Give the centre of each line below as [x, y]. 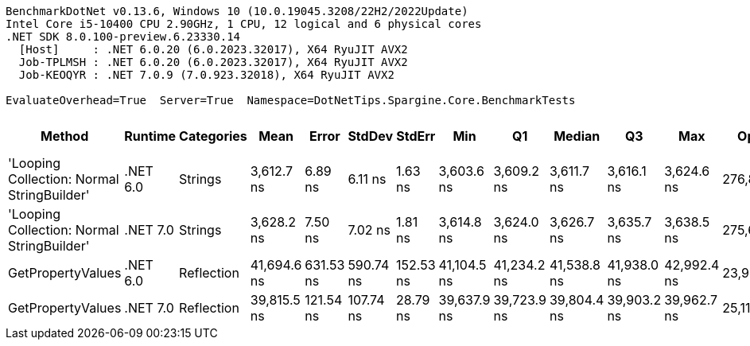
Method [65, 136]
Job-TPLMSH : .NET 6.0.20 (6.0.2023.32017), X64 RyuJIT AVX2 [213, 62]
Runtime [150, 136]
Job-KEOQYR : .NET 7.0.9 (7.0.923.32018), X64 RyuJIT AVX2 [206, 75]
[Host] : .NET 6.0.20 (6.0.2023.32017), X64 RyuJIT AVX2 [213, 49]
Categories [213, 136]
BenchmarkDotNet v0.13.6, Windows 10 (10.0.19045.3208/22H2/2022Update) [237, 11]
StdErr [416, 136]
